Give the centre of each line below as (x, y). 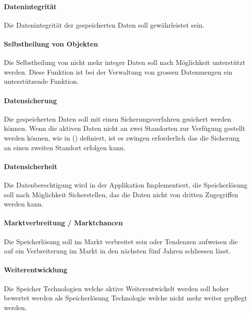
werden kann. (24, 204)
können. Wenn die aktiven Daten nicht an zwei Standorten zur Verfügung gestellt (125, 128)
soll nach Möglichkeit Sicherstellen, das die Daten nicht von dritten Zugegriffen (121, 194)
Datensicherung (31, 100)
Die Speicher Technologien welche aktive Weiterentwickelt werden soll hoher (117, 288)
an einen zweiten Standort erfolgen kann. (65, 147)
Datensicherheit (31, 166)
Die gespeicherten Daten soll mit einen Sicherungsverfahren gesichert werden (118, 118)
